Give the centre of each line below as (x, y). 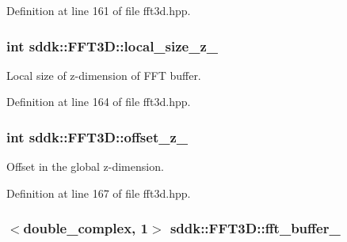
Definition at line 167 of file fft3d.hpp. (99, 193)
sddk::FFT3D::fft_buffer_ (255, 228)
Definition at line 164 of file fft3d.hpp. (99, 102)
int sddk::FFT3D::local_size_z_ (112, 45)
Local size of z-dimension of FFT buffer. (104, 75)
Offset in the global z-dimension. (85, 166)
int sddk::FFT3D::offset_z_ (97, 136)
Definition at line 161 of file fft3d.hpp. (99, 10)
